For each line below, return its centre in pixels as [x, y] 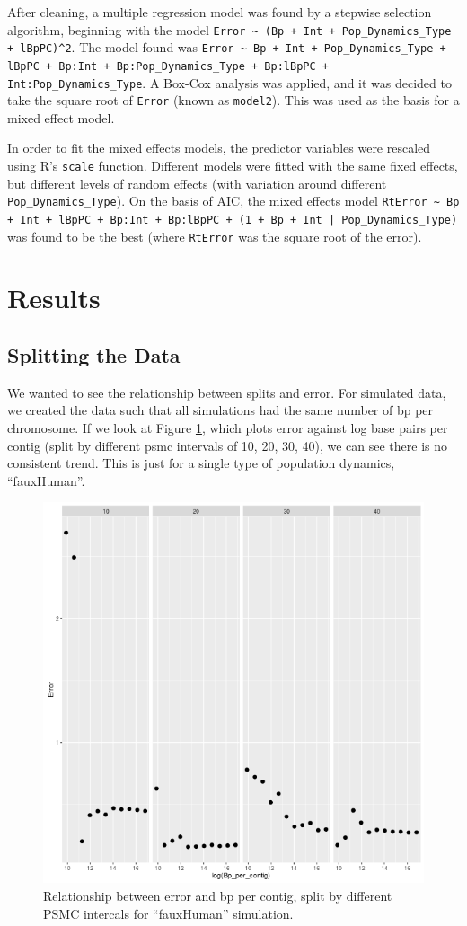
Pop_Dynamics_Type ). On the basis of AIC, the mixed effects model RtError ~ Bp [233, 201]
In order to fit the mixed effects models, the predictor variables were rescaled [219, 148]
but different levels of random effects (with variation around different [197, 183]
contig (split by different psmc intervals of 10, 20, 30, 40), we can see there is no [228, 445]
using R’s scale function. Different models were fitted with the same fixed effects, [233, 166]
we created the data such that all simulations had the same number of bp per [220, 410]
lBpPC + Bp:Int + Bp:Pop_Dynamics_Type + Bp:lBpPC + [168, 66]
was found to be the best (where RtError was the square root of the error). [215, 236]
